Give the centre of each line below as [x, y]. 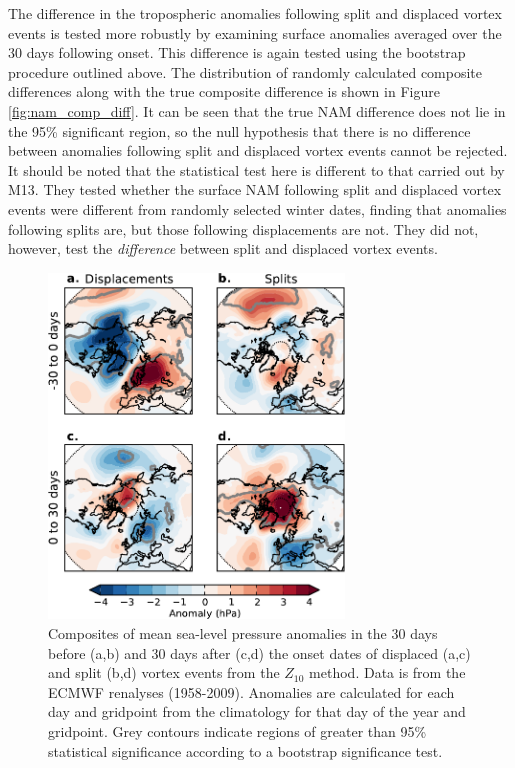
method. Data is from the [387, 672]
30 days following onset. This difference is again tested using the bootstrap [237, 52]
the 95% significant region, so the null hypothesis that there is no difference [239, 130]
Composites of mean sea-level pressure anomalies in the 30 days [243, 632]
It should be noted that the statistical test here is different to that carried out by [256, 169]
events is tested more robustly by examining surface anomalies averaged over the [255, 32]
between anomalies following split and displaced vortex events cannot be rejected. [258, 150]
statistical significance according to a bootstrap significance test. [245, 750]
